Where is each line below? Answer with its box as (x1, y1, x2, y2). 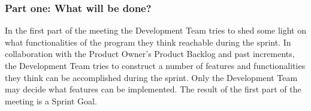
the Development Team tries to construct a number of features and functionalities (5, 59, 306, 71)
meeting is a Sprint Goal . (5, 94, 97, 107)
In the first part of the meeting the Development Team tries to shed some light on (5, 24, 307, 37)
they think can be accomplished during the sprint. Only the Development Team (5, 71, 298, 83)
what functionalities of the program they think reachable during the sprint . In (5, 35, 291, 48)
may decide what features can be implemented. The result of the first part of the (5, 83, 301, 95)
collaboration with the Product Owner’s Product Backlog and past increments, (5, 47, 295, 60)
